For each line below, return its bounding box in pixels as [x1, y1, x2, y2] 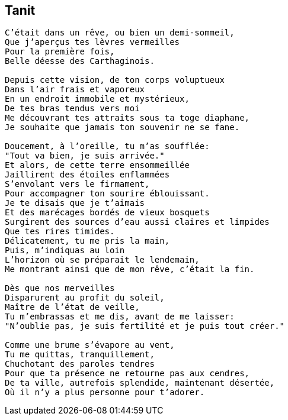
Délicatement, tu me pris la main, [5, 236, 170, 246]
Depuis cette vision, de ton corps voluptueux [5, 75, 225, 85]
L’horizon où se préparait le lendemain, [5, 255, 200, 265]
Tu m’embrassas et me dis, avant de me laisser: [5, 312, 235, 322]
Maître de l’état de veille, [5, 302, 140, 312]
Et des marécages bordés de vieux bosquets [5, 208, 210, 218]
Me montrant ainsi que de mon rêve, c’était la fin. [5, 264, 255, 274]
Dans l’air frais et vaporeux [5, 85, 145, 95]
